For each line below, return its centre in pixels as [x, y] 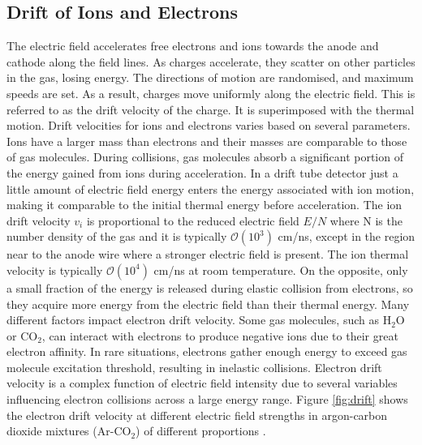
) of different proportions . [201, 431]
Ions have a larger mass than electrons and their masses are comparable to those [207, 141]
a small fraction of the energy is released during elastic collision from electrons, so [210, 287]
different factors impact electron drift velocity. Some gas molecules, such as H [199, 320]
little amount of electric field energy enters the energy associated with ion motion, [211, 188]
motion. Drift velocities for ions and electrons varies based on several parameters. [209, 125]
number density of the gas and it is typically [117, 236]
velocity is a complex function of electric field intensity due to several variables [202, 383]
